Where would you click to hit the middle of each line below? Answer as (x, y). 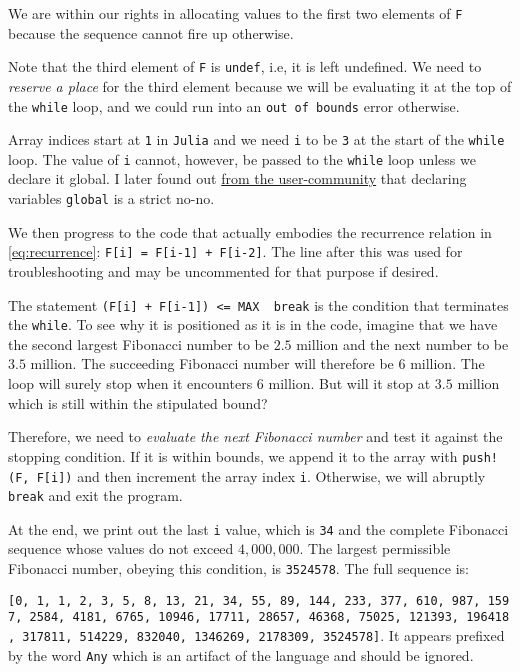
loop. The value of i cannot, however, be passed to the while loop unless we (242, 158)
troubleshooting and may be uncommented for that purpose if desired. (223, 270)
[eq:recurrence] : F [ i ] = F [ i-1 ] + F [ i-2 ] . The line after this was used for (235, 251)
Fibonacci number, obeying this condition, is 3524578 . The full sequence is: (238, 568)
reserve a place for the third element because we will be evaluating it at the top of (260, 85)
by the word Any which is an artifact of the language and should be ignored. (241, 654)
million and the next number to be (402, 343)
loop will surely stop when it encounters (130, 383)
